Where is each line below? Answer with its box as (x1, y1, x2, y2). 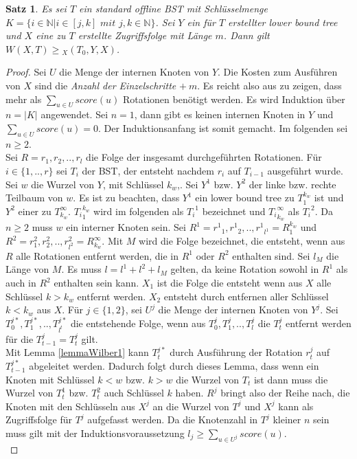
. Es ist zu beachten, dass (73, 190, 180, 205)
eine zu (36, 28, 66, 43)
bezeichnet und (202, 203, 266, 218)
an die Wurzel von (152, 399, 229, 413)
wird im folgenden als (93, 203, 184, 218)
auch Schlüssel (104, 385, 164, 400)
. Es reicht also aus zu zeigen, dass (197, 78, 342, 92)
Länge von (5, 262, 49, 276)
